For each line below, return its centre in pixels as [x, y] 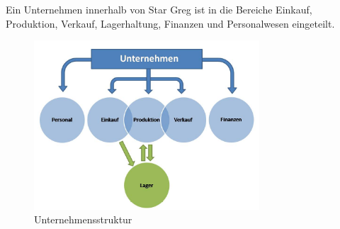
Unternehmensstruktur [83, 219]
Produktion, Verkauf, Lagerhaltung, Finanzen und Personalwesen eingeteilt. [170, 23]
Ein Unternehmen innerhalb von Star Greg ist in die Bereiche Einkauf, [159, 9]
